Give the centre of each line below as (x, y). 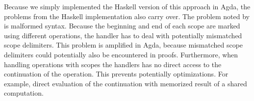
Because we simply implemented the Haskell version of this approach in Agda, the (127, 6)
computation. (24, 93)
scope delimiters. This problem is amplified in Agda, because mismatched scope (124, 45)
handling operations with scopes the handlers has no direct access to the (113, 64)
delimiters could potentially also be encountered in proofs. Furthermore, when (121, 54)
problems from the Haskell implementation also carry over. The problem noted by (127, 16)
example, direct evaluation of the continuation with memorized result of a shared (126, 83)
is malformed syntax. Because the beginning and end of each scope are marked (122, 26)
